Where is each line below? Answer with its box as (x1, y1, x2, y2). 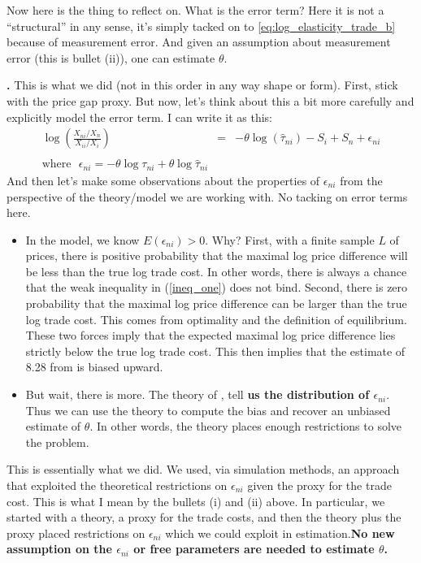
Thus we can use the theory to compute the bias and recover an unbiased (25, 401, 391, 418)
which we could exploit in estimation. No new (165, 524, 395, 541)
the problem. (25, 433, 89, 450)
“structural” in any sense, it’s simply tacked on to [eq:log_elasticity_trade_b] (7, 17, 396, 34)
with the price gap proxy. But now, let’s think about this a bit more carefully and (7, 92, 414, 109)
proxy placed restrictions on (7, 524, 145, 541)
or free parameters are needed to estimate (133, 540, 375, 557)
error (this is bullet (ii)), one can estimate (7, 49, 215, 66)
